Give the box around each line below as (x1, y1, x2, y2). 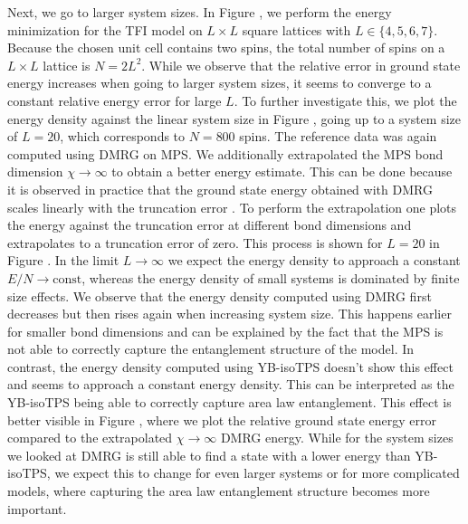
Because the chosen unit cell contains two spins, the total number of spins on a (7, 38, 445, 57)
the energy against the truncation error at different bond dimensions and (7, 215, 412, 234)
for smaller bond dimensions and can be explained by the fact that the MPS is (7, 321, 444, 340)
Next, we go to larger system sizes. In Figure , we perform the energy (7, 3, 392, 21)
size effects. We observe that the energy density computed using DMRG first (7, 286, 432, 305)
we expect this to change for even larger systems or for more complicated (54, 463, 460, 482)
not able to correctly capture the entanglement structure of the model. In (7, 339, 415, 358)
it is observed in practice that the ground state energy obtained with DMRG (7, 179, 433, 198)
